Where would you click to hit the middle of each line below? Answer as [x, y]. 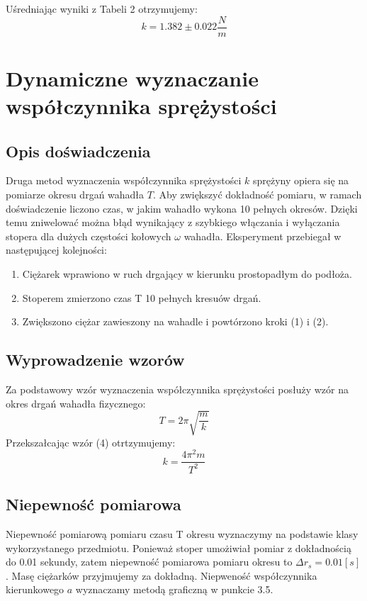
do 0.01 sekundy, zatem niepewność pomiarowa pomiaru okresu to [149, 562]
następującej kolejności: [56, 250]
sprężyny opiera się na [301, 180]
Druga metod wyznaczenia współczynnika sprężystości [124, 180]
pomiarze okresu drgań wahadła [75, 195]
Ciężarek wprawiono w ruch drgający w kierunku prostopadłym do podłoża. [187, 273]
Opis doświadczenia [78, 151]
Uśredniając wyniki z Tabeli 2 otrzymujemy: [102, 9]
